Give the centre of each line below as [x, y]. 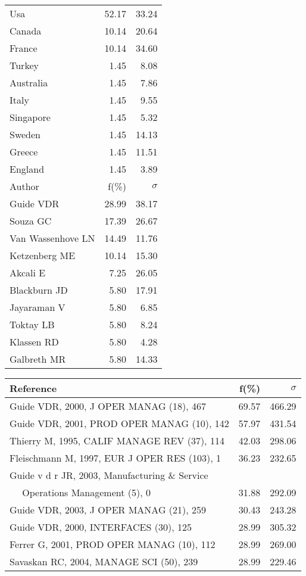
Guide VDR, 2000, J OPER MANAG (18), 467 [108, 406]
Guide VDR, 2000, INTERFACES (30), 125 [101, 527]
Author [24, 186]
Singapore [30, 117]
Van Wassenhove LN [52, 238]
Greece [24, 152]
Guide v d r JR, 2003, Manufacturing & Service [109, 475]
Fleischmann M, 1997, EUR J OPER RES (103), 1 [115, 458]
